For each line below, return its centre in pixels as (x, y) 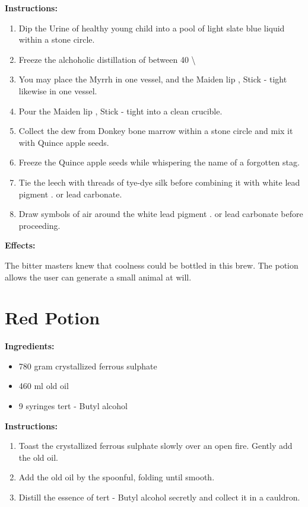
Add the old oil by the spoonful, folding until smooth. (117, 477)
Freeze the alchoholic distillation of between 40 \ (107, 59)
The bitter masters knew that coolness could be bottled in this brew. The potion (152, 265)
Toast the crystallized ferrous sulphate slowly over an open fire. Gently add (155, 446)
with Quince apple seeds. (64, 142)
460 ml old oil (44, 386)
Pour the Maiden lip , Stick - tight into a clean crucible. (120, 111)
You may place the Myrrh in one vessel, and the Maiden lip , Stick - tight (153, 79)
